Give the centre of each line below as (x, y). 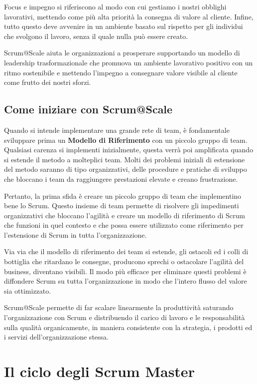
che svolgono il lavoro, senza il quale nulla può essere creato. (96, 36)
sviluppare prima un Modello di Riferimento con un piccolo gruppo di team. (126, 140)
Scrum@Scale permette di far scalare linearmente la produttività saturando (119, 307)
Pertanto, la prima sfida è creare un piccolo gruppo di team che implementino (123, 195)
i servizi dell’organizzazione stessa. (56, 337)
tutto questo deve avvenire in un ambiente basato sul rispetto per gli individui (124, 26)
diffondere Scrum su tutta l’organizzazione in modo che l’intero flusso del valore (126, 281)
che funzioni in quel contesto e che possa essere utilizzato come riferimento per (124, 225)
